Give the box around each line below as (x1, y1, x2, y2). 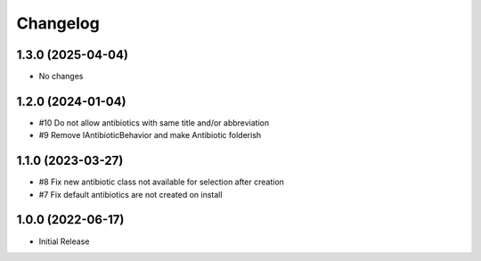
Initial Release (38, 236, 90, 247)
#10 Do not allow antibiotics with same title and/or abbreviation (38, 117, 270, 128)
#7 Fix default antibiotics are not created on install (38, 189, 223, 200)
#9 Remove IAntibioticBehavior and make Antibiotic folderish (38, 130, 262, 141)
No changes (38, 71, 84, 82)
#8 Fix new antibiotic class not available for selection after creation (38, 176, 285, 187)
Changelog (16, 13, 100, 33)
